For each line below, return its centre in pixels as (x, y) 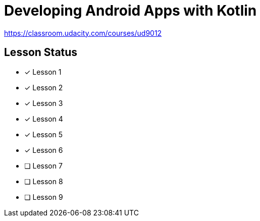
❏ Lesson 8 (44, 181)
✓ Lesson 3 (44, 103)
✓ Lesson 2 (44, 87)
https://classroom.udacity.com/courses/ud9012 (83, 33)
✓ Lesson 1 (43, 72)
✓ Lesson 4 (44, 119)
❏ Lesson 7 (43, 165)
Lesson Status (41, 52)
